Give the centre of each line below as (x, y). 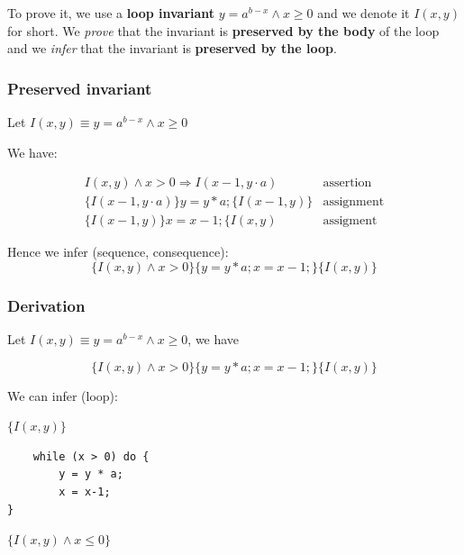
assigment (350, 221)
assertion (347, 183)
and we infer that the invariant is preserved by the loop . (172, 48)
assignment (354, 202)
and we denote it (364, 13)
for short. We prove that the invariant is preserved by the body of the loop (223, 30)
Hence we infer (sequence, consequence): (118, 252)
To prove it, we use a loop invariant (111, 13)
